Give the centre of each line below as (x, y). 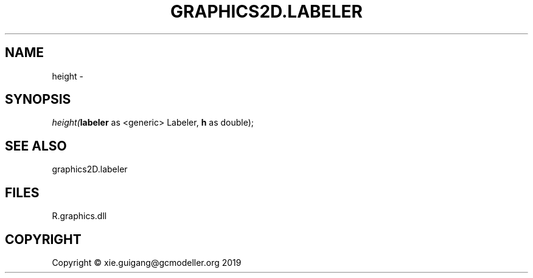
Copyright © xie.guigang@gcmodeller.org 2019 (147, 262)
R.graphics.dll (79, 216)
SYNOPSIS (38, 100)
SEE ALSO (36, 146)
